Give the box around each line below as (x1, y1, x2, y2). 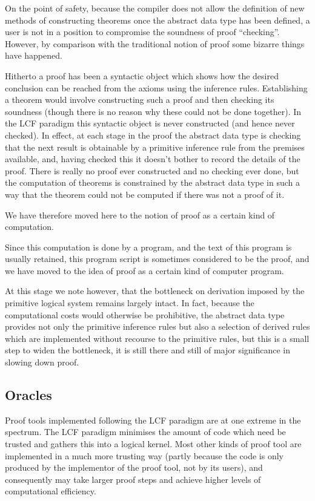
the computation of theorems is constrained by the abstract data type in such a (5, 176, 300, 189)
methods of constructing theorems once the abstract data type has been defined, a (5, 13, 310, 26)
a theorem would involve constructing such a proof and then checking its (5, 93, 274, 106)
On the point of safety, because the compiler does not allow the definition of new (5, 2, 305, 14)
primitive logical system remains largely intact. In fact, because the (5, 296, 254, 309)
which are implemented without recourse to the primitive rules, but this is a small (5, 332, 310, 344)
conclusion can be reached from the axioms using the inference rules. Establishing (5, 81, 308, 94)
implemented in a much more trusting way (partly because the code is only (5, 449, 283, 462)
